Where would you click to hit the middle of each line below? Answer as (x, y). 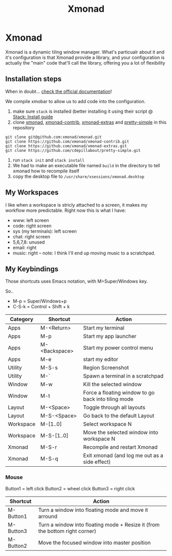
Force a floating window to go (119, 393)
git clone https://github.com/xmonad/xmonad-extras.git (66, 146)
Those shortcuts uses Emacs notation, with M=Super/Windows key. (77, 281)
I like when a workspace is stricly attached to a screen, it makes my (76, 205)
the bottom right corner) (67, 531)
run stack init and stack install (48, 160)
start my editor (101, 360)
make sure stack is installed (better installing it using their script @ (83, 111)
